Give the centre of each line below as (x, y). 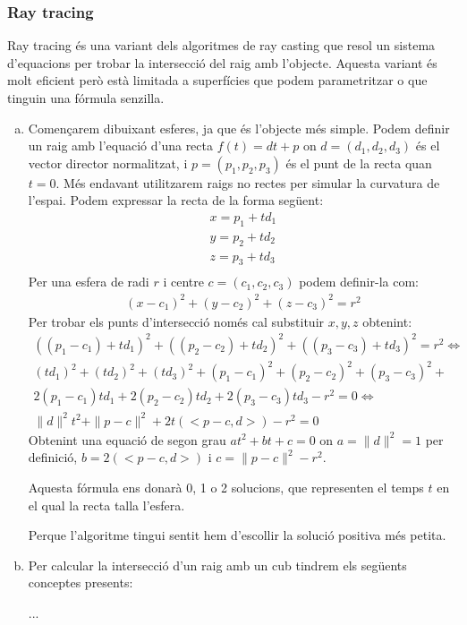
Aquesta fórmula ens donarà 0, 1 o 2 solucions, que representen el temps (226, 488)
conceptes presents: (81, 582)
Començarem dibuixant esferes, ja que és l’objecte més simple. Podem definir (239, 128)
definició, (53, 457)
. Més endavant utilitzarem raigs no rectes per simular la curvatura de (248, 182)
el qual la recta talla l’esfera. (106, 505)
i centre (183, 282)
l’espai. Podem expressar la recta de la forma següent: (176, 200)
